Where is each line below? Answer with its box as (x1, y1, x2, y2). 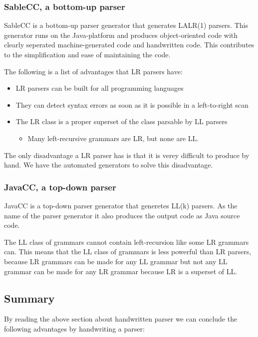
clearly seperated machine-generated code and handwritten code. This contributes (4, 39, 255, 50)
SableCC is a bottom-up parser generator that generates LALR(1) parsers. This (4, 20, 248, 30)
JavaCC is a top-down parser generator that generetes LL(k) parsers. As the (4, 200, 238, 210)
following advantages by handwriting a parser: (4, 323, 145, 334)
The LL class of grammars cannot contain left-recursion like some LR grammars (4, 236, 249, 247)
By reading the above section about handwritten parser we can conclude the (4, 314, 238, 324)
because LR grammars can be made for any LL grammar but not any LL (4, 256, 228, 266)
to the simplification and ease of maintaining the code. (4, 49, 171, 59)
